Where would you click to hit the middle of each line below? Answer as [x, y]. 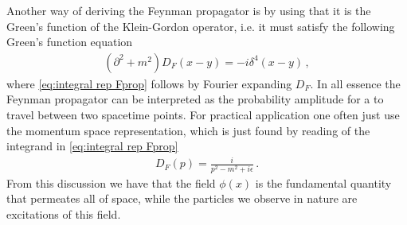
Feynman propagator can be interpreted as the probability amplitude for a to [195, 99]
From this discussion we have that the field [111, 182]
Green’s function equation [70, 42]
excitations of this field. [64, 213]
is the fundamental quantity [323, 182]
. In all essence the [355, 83]
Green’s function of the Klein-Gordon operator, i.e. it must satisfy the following [201, 26]
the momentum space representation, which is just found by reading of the [188, 130]
